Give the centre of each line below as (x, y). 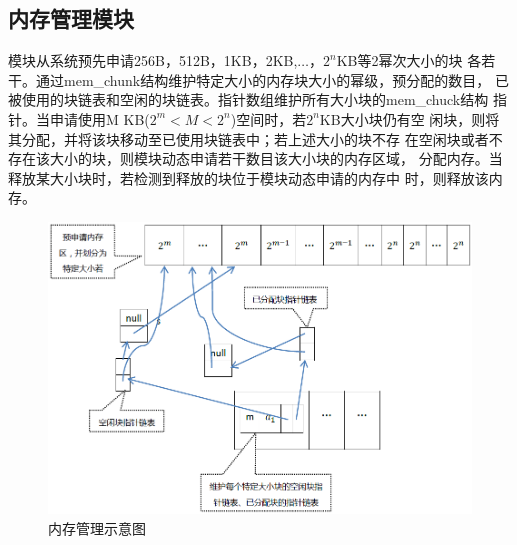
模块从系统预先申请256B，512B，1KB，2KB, (153, 60)
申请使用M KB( (99, 118)
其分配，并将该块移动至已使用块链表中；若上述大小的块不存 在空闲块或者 (248, 138)
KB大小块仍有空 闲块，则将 (409, 118)
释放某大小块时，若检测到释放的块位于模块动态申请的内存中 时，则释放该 (248, 177)
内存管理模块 (71, 18)
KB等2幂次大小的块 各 (409, 60)
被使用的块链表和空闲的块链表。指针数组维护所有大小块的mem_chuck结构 (248, 99)
